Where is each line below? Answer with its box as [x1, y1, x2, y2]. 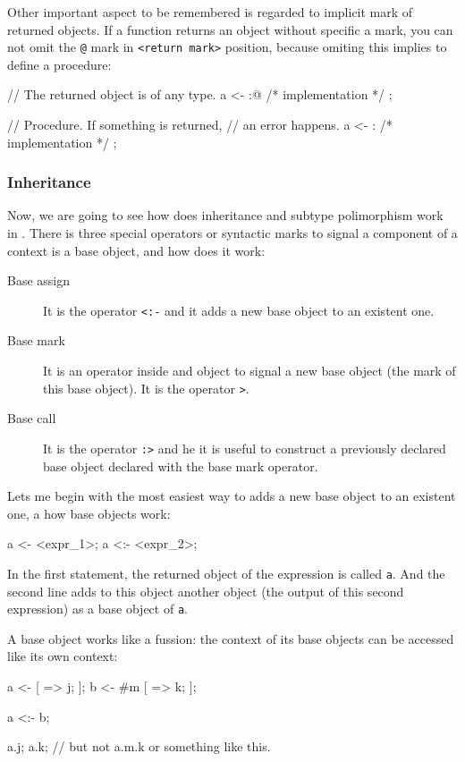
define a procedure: [7, 55, 112, 73]
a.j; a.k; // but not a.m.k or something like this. [7, 737, 271, 756]
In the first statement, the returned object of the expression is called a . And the [7, 563, 445, 582]
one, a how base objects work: [7, 504, 171, 522]
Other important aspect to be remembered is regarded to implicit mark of [7, 3, 413, 21]
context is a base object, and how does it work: [7, 241, 266, 259]
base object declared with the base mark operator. [43, 456, 318, 475]
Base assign [7, 271, 71, 290]
